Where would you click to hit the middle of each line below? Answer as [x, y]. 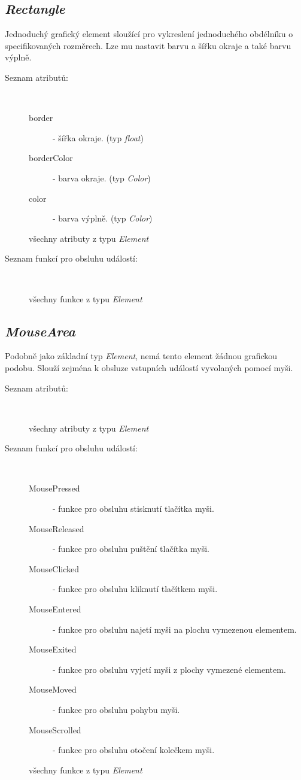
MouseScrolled [55, 729]
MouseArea [40, 331]
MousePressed [54, 488]
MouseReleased [57, 528]
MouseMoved [53, 689]
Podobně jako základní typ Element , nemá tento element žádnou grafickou [141, 356]
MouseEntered [55, 609]
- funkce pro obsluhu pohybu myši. [116, 709]
